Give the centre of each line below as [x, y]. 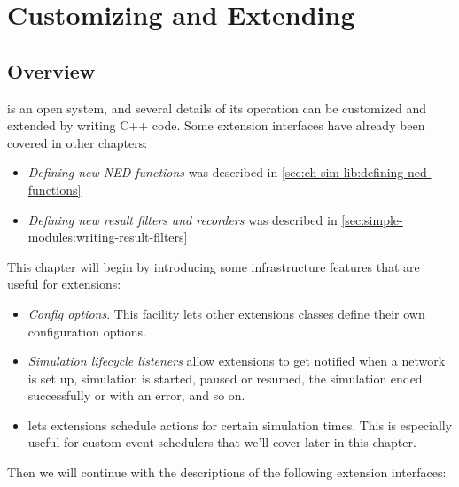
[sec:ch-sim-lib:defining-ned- [356, 172]
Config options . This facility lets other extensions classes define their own [226, 313]
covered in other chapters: [78, 142]
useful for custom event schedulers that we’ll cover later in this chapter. [222, 442]
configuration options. [87, 331]
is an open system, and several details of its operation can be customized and [217, 108]
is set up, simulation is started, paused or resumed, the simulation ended [225, 378]
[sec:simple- [372, 219]
